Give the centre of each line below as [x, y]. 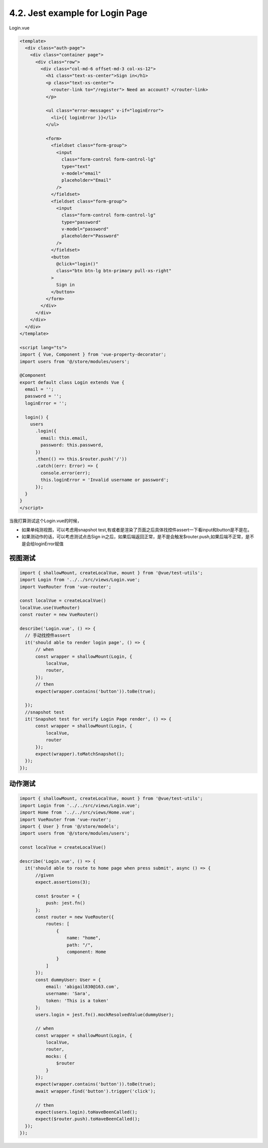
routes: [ [57, 924]
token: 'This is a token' [77, 1000]
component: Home [86, 952]
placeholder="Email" [86, 180]
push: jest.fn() [65, 903]
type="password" [81, 222]
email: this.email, [64, 438]
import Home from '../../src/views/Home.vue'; [77, 812]
